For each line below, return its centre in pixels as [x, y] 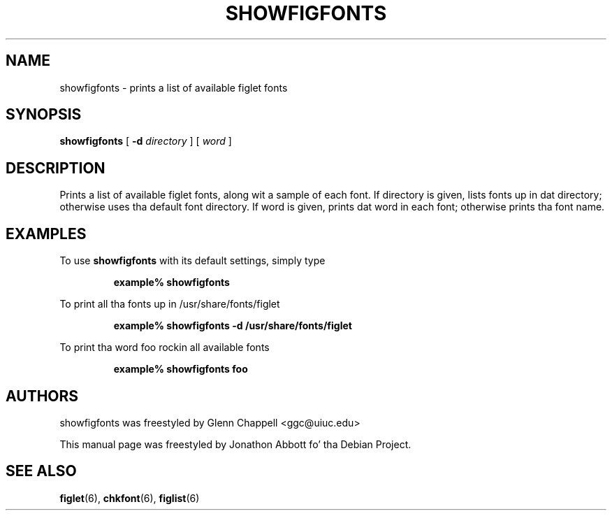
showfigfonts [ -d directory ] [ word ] [146, 141]
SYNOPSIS [44, 115]
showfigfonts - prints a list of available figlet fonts [174, 87]
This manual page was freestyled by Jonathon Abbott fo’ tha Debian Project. [235, 444]
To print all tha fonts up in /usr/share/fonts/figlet [170, 304]
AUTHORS [42, 396]
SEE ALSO [41, 471]
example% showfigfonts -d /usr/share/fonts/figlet [233, 326]
